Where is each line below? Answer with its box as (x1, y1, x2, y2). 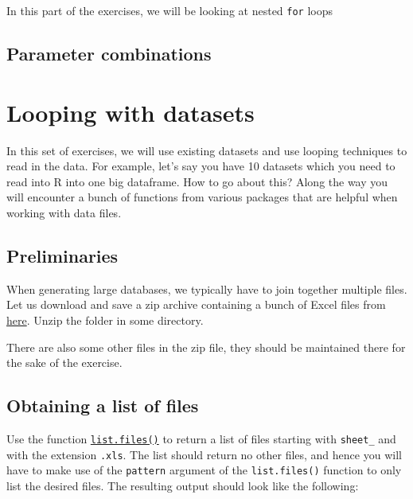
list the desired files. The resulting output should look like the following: (6, 477, 359, 493)
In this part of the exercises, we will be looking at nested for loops (6, 2, 333, 18)
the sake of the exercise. (6, 354, 123, 371)
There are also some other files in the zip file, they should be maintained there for (6, 338, 406, 355)
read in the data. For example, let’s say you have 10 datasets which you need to (6, 158, 395, 174)
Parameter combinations (6, 41, 212, 66)
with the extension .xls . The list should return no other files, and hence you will (6, 446, 402, 462)
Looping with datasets (6, 96, 255, 128)
